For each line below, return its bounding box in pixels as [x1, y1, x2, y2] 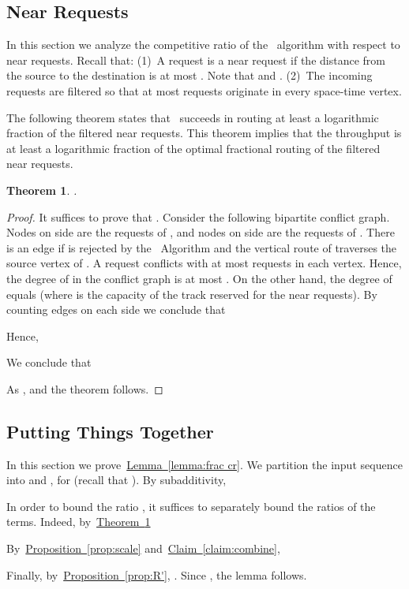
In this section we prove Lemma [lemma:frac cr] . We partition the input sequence [6, 456, 403, 472]
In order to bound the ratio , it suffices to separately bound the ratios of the [6, 498, 376, 514]
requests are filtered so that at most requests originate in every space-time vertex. [6, 82, 402, 99]
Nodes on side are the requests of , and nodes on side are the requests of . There [6, 224, 395, 240]
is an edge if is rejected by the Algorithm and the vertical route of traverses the [6, 239, 397, 255]
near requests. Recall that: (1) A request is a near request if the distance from [6, 51, 385, 68]
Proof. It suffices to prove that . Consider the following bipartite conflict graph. [6, 208, 390, 225]
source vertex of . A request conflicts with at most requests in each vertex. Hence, [6, 255, 402, 271]
